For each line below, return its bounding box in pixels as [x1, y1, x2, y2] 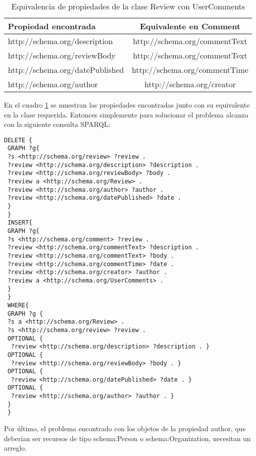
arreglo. [4, 443, 27, 453]
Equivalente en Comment [140, 20, 241, 32]
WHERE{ [7, 301, 29, 309]
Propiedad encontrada [8, 20, 96, 32]
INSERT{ [7, 219, 33, 227]
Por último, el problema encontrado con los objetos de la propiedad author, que [4, 423, 246, 434]
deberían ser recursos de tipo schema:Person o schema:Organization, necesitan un [4, 433, 251, 443]
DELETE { [4, 136, 33, 144]
